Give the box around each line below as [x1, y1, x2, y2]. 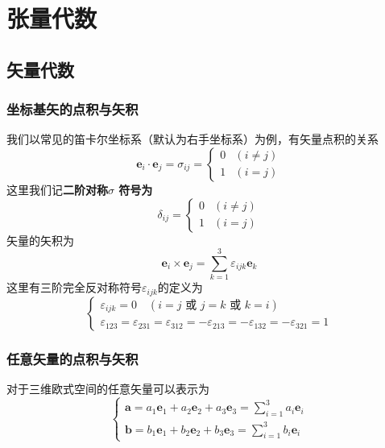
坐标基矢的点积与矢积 [6, 99, 139, 119]
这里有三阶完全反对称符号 [6, 279, 142, 296]
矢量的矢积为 [6, 231, 74, 248]
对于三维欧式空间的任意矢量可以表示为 [6, 380, 209, 396]
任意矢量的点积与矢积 [6, 348, 139, 368]
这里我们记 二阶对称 [6, 180, 108, 197]
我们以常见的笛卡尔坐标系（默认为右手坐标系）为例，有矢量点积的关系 [6, 131, 379, 147]
